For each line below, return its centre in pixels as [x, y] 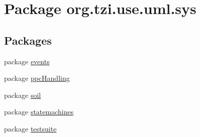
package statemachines [39, 112]
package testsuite [30, 128]
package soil [23, 95]
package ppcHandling [37, 78]
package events [27, 61]
